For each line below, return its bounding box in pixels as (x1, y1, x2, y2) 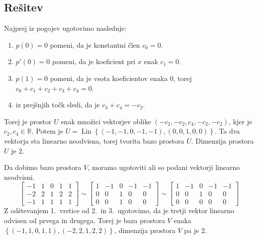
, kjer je (229, 116, 253, 126)
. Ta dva (214, 126, 240, 136)
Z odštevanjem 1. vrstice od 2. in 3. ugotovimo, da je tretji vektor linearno (4, 205, 235, 216)
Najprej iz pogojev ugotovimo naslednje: (4, 23, 127, 33)
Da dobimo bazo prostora (4, 162, 82, 172)
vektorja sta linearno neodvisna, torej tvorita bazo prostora (4, 135, 184, 146)
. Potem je (31, 126, 63, 136)
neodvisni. (4, 171, 35, 182)
